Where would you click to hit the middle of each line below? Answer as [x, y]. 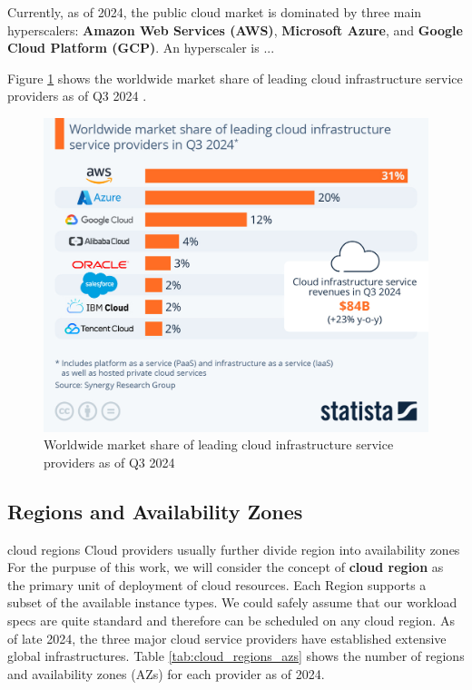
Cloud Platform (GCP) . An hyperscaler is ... [141, 48]
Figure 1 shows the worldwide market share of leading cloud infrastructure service [235, 78]
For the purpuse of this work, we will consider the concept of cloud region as [226, 567]
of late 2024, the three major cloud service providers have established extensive [227, 638]
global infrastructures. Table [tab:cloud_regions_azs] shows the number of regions [236, 656]
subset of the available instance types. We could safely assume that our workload [232, 602]
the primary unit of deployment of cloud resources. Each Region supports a [217, 584]
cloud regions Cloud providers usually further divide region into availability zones [234, 549]
